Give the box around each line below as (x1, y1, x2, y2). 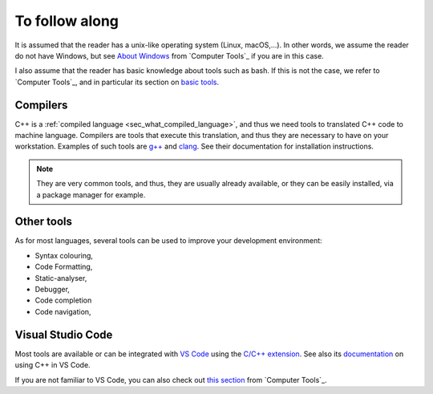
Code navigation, (34, 307, 91, 316)
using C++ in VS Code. (14, 360, 91, 370)
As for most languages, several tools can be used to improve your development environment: (14, 236, 322, 246)
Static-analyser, (34, 273, 87, 282)
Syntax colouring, (34, 250, 94, 260)
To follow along (14, 12, 119, 30)
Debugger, (34, 285, 70, 294)
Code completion (34, 295, 92, 305)
